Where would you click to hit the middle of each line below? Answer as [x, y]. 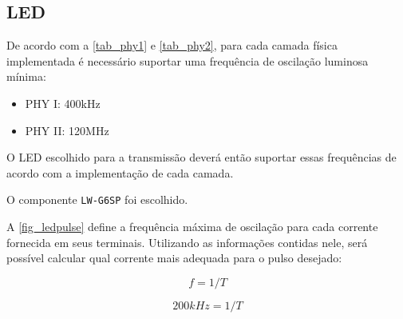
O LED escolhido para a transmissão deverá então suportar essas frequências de [201, 157]
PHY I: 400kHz [63, 103]
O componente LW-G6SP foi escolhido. [97, 199]
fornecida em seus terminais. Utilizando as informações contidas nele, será [187, 242]
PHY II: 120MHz [67, 130]
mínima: [26, 76]
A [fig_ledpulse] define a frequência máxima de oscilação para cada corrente [192, 227]
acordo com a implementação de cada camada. [120, 172]
